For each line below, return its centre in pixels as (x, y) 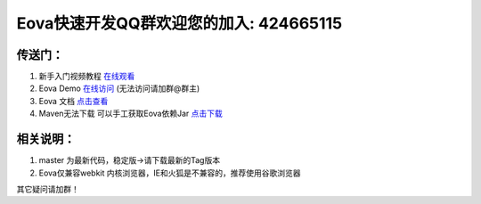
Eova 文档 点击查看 (73, 101)
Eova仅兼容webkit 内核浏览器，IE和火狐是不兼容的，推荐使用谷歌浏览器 (170, 173)
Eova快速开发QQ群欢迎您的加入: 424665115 (179, 23)
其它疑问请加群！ (48, 189)
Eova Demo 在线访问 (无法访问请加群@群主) (119, 88)
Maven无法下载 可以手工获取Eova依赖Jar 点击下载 (130, 114)
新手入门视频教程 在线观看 (87, 77)
